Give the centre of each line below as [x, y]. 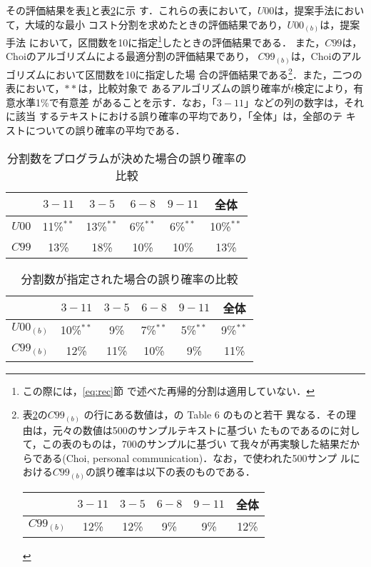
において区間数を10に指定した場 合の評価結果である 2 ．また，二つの [204, 73]
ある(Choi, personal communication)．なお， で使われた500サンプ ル [196, 457]
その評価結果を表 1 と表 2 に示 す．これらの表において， [132, 10]
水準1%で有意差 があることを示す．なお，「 [116, 102]
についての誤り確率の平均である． [105, 130]
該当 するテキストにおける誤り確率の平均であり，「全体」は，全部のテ [179, 116]
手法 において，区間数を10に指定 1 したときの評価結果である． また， [166, 41]
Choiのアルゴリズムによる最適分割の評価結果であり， [130, 56]
